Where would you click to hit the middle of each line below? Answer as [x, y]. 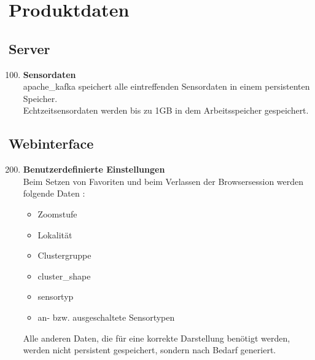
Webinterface [51, 143]
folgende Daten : [54, 193]
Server [29, 48]
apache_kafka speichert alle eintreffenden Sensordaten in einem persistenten [166, 86]
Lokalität [55, 234]
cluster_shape [64, 276]
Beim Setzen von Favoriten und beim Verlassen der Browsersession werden [163, 181]
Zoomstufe [57, 213]
